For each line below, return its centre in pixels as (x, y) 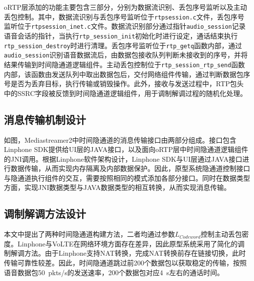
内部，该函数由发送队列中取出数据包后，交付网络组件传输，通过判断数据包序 (127, 74)
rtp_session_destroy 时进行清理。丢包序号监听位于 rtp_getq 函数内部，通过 (123, 45)
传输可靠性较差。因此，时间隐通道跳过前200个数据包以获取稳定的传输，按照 (125, 263)
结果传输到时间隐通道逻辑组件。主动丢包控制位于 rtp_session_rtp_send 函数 (125, 64)
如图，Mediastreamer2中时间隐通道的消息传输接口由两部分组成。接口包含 (120, 140)
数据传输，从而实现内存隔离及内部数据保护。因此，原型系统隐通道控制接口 (130, 168)
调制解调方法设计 (45, 214)
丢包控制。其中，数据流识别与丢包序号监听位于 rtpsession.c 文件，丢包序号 (124, 16)
